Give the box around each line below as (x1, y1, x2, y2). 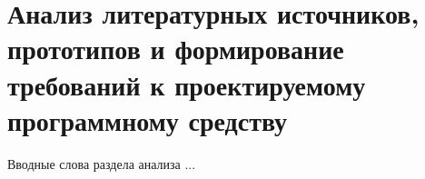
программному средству (7, 101, 288, 138)
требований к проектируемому (7, 65, 366, 103)
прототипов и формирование (7, 30, 344, 67)
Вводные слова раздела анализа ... (7, 154, 196, 173)
